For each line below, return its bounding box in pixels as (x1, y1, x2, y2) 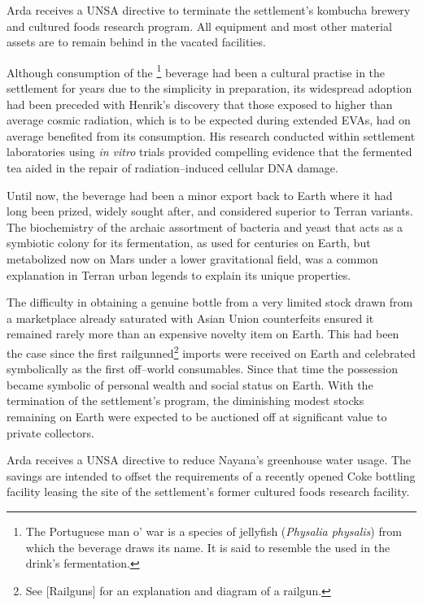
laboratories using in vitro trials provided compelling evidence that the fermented (7, 143, 412, 160)
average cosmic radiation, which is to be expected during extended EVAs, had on (7, 111, 411, 128)
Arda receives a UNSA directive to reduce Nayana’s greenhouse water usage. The (7, 451, 412, 468)
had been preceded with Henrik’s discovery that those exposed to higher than (7, 95, 393, 112)
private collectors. (7, 424, 94, 441)
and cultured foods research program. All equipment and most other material (7, 17, 392, 34)
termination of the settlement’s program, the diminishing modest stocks (7, 392, 364, 409)
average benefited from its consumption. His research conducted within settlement (7, 127, 416, 144)
